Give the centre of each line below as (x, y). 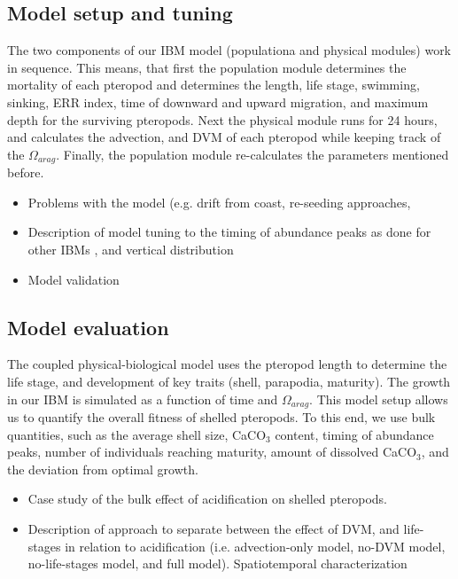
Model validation (74, 279)
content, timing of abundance (354, 434)
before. (26, 172)
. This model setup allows (379, 399)
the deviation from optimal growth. (103, 469)
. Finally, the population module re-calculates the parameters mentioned (252, 154)
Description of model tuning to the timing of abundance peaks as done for (229, 232)
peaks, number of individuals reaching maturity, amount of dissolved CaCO (212, 452)
